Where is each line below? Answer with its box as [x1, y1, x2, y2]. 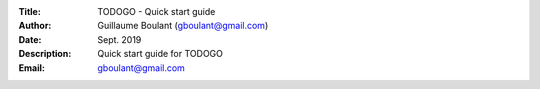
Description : [18, 48, 72, 60]
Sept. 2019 [97, 33, 142, 45]
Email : [18, 61, 45, 74]
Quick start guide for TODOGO [97, 48, 224, 60]
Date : [18, 33, 42, 45]
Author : [18, 20, 52, 32]
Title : [18, 6, 42, 17]
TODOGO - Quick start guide [97, 6, 216, 17]
